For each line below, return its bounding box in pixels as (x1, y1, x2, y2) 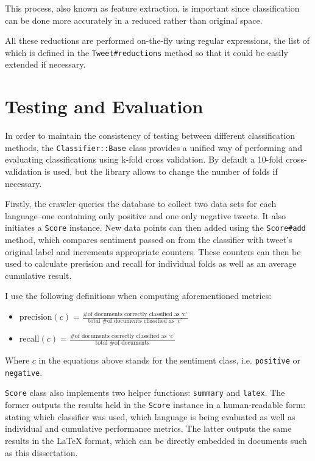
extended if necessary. (5, 58, 86, 71)
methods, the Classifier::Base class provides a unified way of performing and (5, 141, 302, 153)
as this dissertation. (5, 446, 78, 459)
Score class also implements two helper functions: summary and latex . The (5, 386, 285, 399)
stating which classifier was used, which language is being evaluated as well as (5, 410, 296, 423)
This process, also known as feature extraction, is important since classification (5, 2, 300, 14)
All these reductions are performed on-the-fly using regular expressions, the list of (5, 34, 310, 47)
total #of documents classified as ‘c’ (88, 318, 183, 325)
